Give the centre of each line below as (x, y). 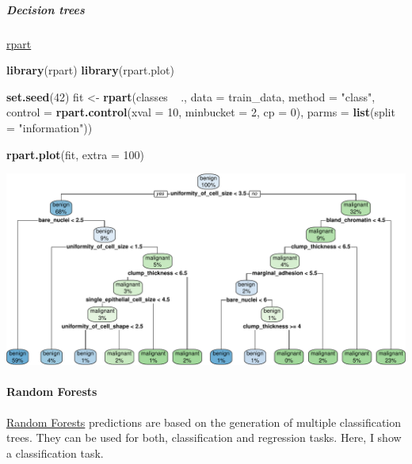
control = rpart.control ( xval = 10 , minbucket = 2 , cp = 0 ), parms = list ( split (201, 112)
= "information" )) (50, 127)
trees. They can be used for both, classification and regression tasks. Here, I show (204, 437)
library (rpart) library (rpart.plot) (90, 70)
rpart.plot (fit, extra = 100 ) (75, 154)
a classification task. (55, 453)
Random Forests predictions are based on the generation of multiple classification (204, 422)
